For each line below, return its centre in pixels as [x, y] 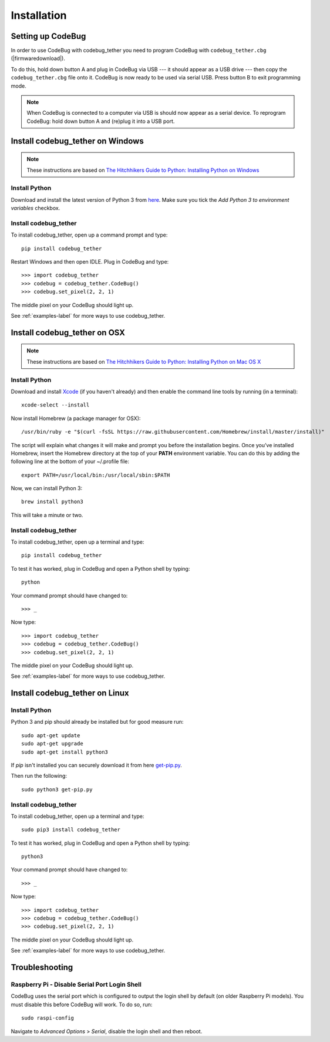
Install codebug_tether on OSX [68, 332]
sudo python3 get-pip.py [57, 789]
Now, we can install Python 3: [47, 488]
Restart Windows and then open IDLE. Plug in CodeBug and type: [90, 262]
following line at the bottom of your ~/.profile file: [70, 461]
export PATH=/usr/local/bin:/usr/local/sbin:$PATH [96, 475]
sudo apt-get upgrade [52, 744]
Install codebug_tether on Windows [77, 141]
